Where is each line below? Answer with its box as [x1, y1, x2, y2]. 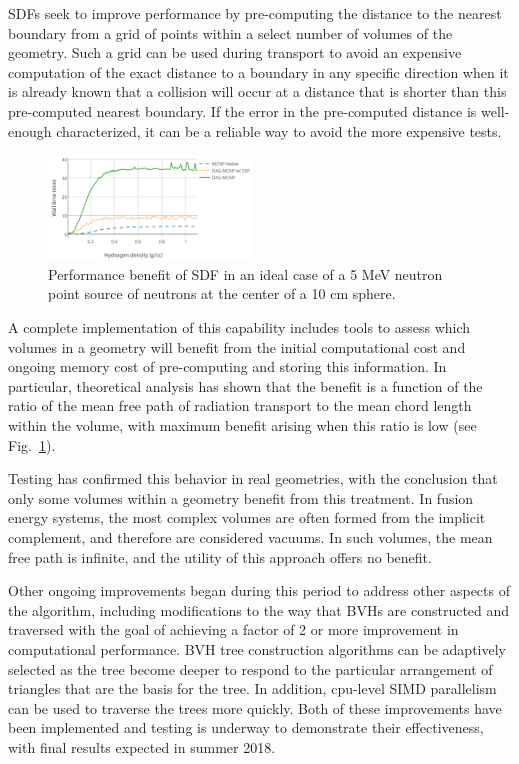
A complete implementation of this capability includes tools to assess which [8, 317, 471, 337]
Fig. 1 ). [8, 434, 56, 455]
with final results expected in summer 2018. [8, 736, 276, 757]
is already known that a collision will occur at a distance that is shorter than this [8, 81, 507, 102]
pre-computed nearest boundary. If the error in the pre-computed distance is [8, 100, 477, 121]
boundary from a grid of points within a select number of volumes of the [8, 22, 453, 43]
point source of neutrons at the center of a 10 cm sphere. [48, 283, 396, 304]
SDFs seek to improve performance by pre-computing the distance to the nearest [8, 3, 502, 23]
